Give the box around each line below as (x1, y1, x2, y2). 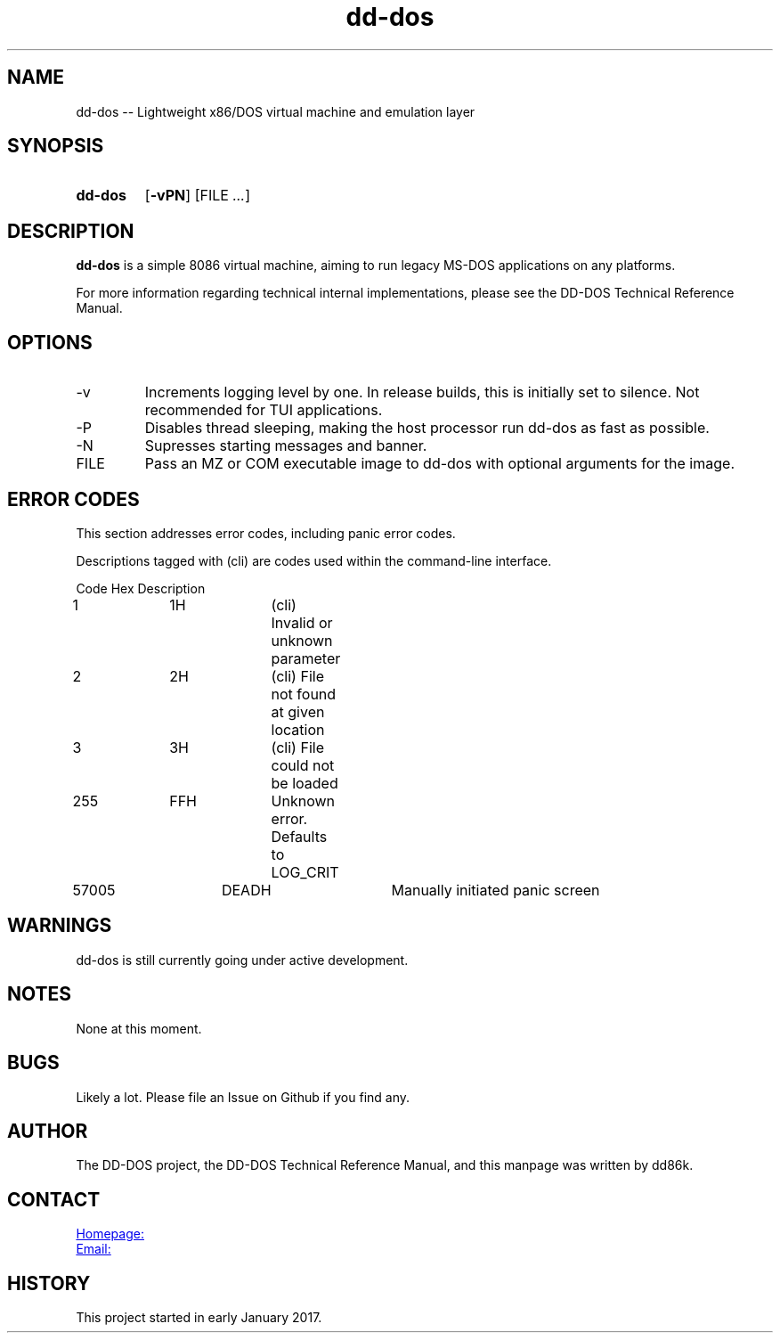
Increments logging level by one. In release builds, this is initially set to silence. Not (144, 383, 700, 402)
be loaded (271, 773, 338, 792)
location (271, 720, 325, 739)
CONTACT (7, 1188, 101, 1211)
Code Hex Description (76, 580, 206, 596)
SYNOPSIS (7, 135, 104, 158)
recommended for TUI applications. (144, 401, 383, 420)
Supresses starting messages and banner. (144, 437, 427, 455)
